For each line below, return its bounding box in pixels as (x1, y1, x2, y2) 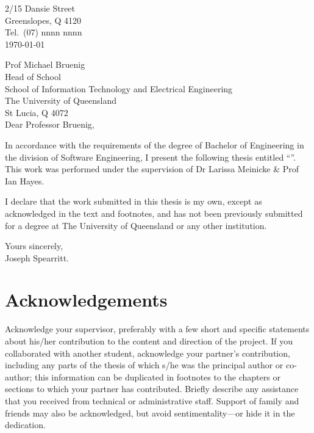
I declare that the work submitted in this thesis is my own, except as (5, 195, 262, 208)
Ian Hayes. (5, 174, 45, 187)
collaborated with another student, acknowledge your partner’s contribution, (5, 346, 290, 359)
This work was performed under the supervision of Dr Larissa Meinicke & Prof (5, 162, 299, 175)
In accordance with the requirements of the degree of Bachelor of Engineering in (5, 138, 304, 151)
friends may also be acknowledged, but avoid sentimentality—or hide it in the (5, 406, 295, 419)
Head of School (5, 70, 61, 82)
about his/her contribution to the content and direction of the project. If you (5, 335, 293, 347)
